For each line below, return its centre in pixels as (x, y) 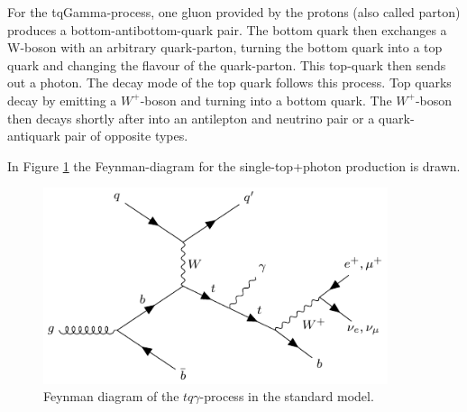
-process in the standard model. (287, 396)
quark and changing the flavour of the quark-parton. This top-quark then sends (227, 64)
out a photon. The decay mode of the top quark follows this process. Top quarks (229, 82)
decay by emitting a (62, 100)
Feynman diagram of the (111, 396)
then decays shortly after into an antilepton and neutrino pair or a (191, 118)
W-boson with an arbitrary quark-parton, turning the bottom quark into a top (225, 47)
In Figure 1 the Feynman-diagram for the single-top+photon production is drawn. (234, 165)
